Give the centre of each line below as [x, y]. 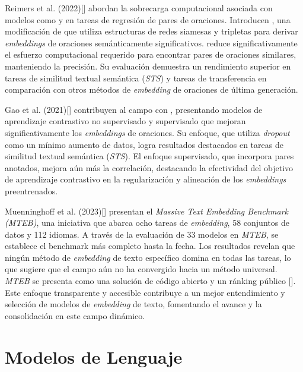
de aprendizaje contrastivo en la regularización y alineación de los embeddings [146, 179]
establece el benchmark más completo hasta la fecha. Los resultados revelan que [150, 246]
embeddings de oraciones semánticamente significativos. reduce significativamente [151, 42]
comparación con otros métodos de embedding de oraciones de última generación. [151, 89]
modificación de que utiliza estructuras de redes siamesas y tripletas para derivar [151, 31]
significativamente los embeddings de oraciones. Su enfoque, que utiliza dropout [147, 132]
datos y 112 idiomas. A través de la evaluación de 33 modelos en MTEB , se [142, 234]
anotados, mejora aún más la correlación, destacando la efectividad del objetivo [149, 167]
